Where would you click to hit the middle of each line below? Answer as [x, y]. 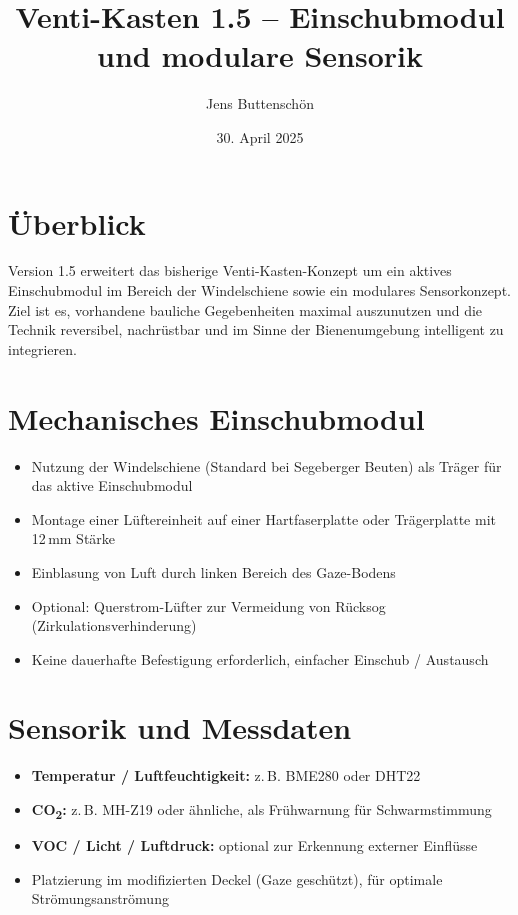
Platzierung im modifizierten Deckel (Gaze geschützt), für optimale [237, 878]
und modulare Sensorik [260, 55]
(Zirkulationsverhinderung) [114, 625]
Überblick [77, 222]
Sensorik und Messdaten [180, 727]
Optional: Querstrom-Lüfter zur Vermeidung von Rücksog [208, 605]
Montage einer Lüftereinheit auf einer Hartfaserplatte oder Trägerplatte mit [263, 518]
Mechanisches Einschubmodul [216, 417]
